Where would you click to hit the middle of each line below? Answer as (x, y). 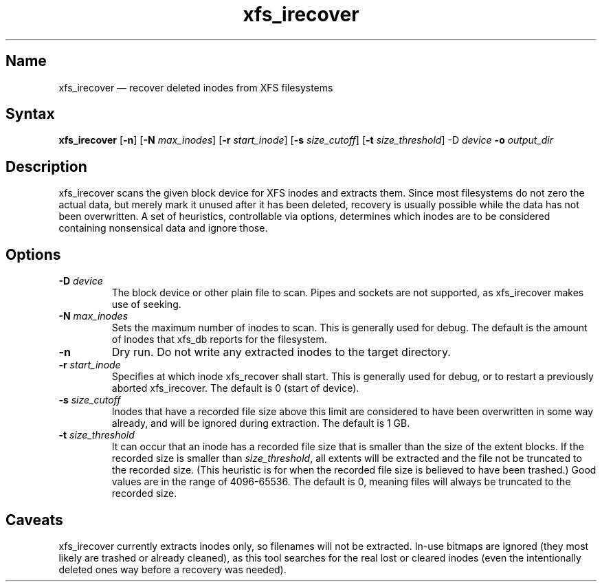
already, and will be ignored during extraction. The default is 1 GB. (261, 423)
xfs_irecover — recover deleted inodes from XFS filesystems (196, 87)
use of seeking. (146, 304)
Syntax (30, 114)
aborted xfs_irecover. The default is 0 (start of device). (235, 388)
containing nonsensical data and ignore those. (163, 228)
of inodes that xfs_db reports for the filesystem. (219, 340)
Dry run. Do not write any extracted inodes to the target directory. (281, 352)
